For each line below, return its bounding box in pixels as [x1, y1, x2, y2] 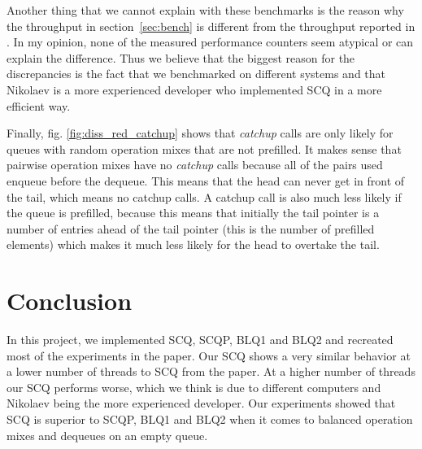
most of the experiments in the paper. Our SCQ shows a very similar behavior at [7, 347, 411, 364]
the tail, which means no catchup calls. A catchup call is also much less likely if [7, 188, 402, 205]
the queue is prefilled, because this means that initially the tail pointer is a [7, 204, 380, 221]
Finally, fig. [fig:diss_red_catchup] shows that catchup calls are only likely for [7, 124, 394, 142]
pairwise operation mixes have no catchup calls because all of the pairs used [7, 156, 383, 173]
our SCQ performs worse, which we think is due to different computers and [7, 378, 381, 395]
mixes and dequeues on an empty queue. [7, 426, 208, 443]
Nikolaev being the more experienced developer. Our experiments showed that [7, 395, 396, 412]
